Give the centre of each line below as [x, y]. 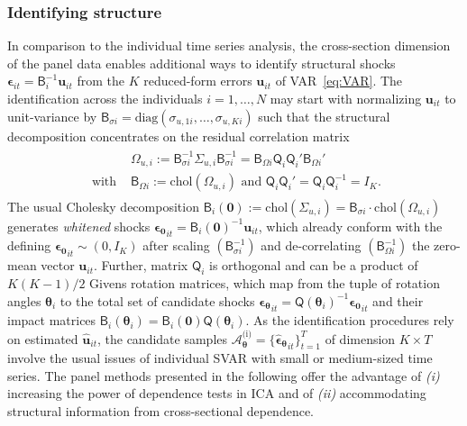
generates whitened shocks [79, 226]
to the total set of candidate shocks [157, 300]
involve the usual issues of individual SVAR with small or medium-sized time [220, 358]
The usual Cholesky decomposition [103, 206]
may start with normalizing [346, 98]
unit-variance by [52, 116]
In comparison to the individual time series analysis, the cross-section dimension [229, 45]
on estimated [43, 338]
